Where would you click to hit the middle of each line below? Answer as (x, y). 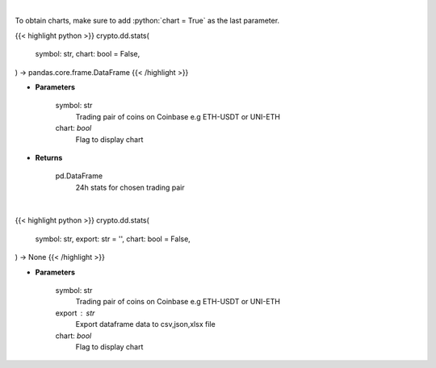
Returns (49, 157)
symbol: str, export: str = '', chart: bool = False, (113, 239)
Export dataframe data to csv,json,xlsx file (145, 324)
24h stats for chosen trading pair (130, 187)
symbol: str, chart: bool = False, (88, 54)
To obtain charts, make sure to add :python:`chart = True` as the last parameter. (147, 21)
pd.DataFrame (79, 176)
